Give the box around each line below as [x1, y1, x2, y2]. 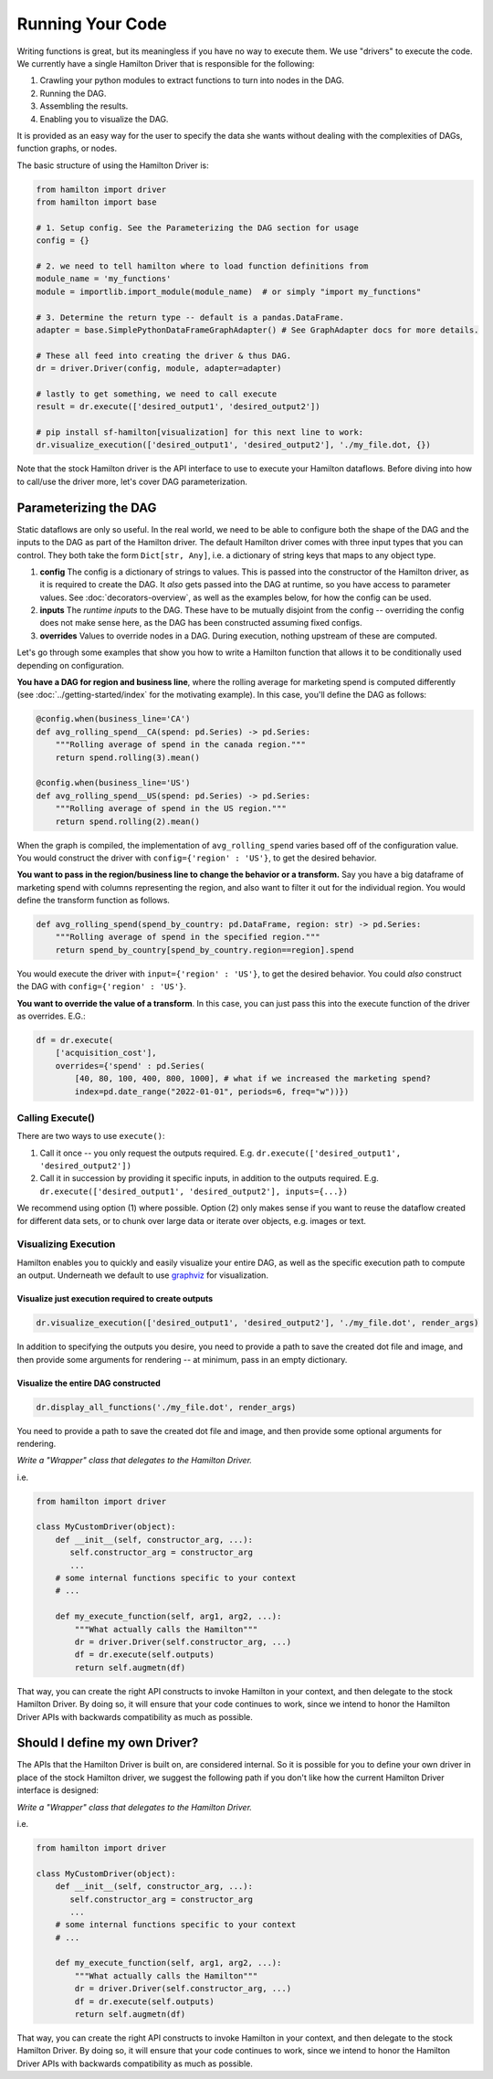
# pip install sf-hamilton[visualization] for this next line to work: [36, 427, 364, 438]
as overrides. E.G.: [16, 1010, 86, 1022]
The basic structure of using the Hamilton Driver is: [16, 160, 209, 171]
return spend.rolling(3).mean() [55, 752, 201, 763]
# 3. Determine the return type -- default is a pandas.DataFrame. [36, 311, 345, 322]
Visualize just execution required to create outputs [16, 1293, 214, 1304]
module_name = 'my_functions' [36, 274, 172, 284]
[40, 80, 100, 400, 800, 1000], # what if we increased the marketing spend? [74, 1073, 431, 1084]
